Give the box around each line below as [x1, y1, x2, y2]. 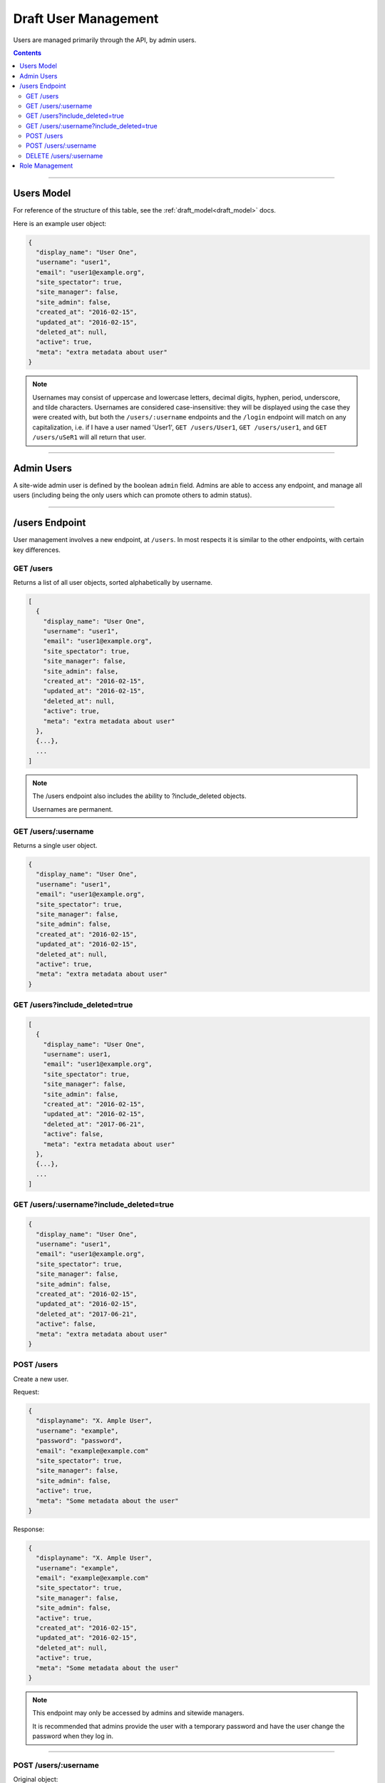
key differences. [13, 546, 61, 554]
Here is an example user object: [13, 219, 107, 228]
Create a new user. [13, 1374, 69, 1383]
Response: [13, 1525, 45, 1533]
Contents [13, 48, 42, 57]
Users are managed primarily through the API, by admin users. [13, 36, 197, 44]
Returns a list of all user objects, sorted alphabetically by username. [13, 578, 213, 586]
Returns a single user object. [13, 842, 98, 850]
